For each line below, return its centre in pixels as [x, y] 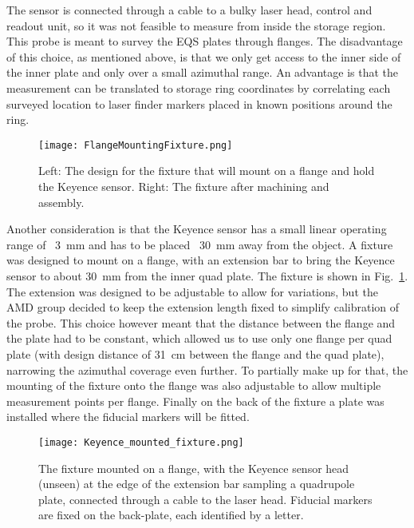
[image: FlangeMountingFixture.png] [136, 145]
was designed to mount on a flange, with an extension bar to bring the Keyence [201, 260]
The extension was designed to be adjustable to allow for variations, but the [192, 291]
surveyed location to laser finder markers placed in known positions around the [199, 103]
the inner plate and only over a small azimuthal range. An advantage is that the [203, 72]
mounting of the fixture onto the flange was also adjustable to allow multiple [194, 385]
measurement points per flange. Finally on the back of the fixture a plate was [195, 401]
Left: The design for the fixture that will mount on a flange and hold [207, 171]
